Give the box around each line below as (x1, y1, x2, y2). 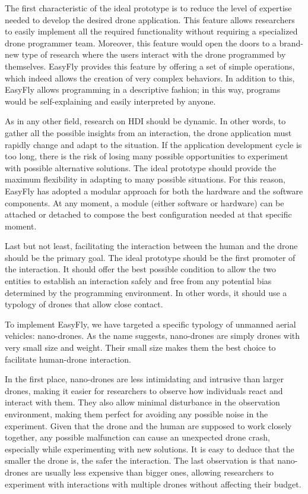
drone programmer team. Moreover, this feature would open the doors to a (5, 36, 277, 49)
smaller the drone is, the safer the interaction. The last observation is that (5, 454, 275, 467)
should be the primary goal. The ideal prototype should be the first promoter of (5, 251, 296, 263)
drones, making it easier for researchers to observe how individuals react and (5, 384, 283, 397)
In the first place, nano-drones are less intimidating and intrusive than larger (5, 373, 284, 385)
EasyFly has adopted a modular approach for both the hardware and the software (5, 184, 303, 197)
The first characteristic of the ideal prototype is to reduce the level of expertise (5, 2, 292, 14)
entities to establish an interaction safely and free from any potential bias (5, 275, 272, 287)
